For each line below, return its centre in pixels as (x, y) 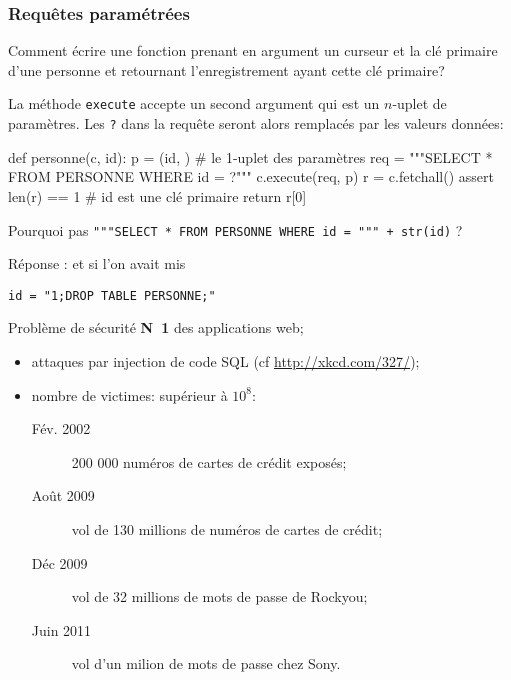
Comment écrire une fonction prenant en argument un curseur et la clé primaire (253, 50)
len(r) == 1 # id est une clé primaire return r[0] (157, 195)
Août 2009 (63, 495)
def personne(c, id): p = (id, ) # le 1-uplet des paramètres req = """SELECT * (250, 156)
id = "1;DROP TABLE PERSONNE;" (112, 295)
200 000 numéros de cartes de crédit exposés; (209, 461)
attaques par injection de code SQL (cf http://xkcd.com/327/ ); (225, 361)
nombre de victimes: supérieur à (129, 394)
